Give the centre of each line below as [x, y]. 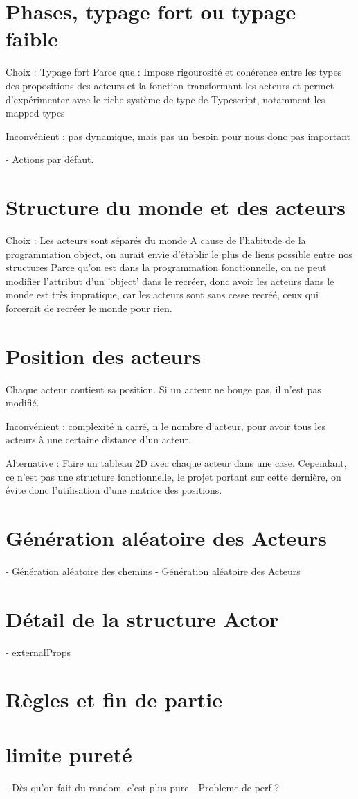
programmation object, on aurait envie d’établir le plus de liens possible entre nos [179, 254]
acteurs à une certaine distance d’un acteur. [98, 439]
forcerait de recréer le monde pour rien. [89, 308]
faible [32, 38]
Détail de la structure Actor [142, 618]
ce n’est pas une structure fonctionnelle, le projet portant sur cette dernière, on [173, 476]
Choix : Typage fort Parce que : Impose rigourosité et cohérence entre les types [174, 72]
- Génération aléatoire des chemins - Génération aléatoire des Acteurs [153, 570]
